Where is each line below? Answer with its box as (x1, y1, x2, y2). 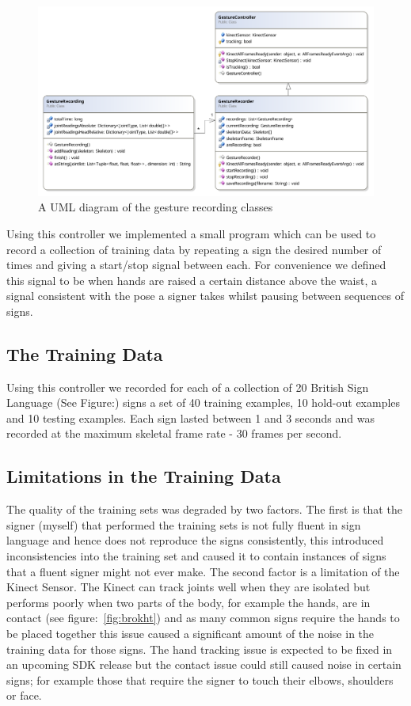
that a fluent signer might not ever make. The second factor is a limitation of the (6, 563, 400, 579)
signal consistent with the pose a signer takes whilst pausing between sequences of (6, 287, 405, 304)
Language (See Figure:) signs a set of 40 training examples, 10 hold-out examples (6, 394, 401, 411)
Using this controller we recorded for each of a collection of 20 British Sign (6, 378, 369, 395)
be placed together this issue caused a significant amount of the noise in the (6, 625, 375, 642)
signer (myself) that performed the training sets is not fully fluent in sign (6, 516, 361, 533)
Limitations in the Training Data (6, 464, 281, 488)
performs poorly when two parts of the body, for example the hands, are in (6, 594, 371, 610)
